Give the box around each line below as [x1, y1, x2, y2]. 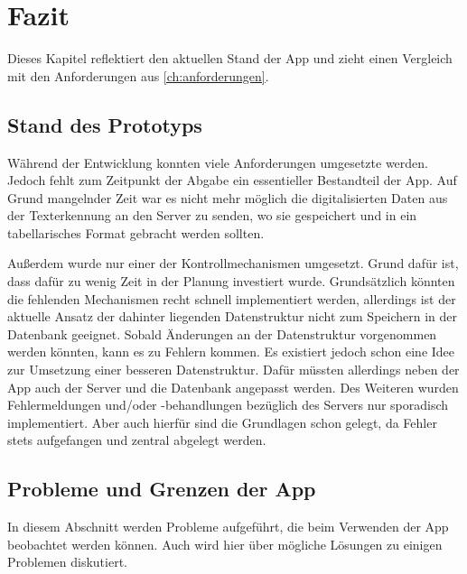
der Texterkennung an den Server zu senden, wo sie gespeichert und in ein [7, 206, 417, 225]
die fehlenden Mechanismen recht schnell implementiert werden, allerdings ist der [7, 289, 456, 308]
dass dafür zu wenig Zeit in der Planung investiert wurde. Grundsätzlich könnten [7, 272, 455, 291]
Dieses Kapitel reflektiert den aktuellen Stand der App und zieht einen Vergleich [7, 49, 453, 68]
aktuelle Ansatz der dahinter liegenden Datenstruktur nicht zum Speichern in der [7, 307, 458, 326]
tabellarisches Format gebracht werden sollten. [7, 223, 265, 242]
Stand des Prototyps [7, 110, 202, 138]
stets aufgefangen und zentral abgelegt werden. [7, 430, 266, 449]
